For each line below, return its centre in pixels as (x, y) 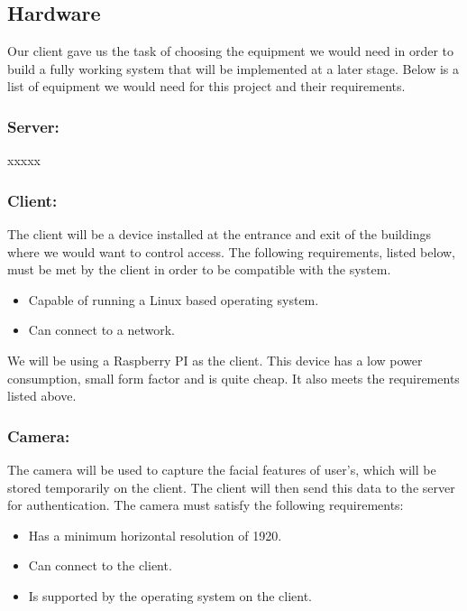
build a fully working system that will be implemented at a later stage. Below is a (233, 68)
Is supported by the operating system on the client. (170, 595)
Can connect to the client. (100, 565)
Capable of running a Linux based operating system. (174, 299)
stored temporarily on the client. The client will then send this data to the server (231, 487)
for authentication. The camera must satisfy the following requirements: (206, 505)
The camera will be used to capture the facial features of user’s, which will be (222, 469)
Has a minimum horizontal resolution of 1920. (155, 535)
